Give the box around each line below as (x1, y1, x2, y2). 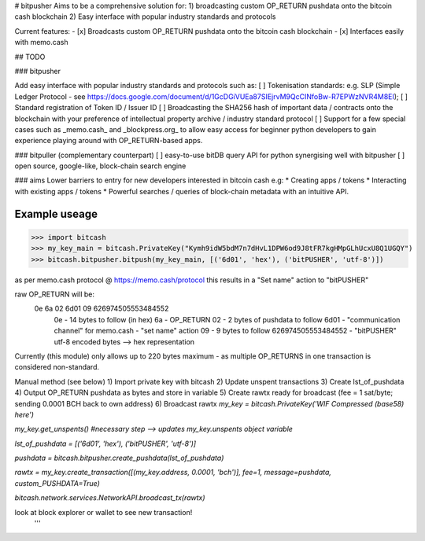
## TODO (14, 52, 46, 61)
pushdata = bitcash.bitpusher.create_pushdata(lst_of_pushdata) (14, 453, 224, 463)
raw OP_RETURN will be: (14, 289, 94, 299)
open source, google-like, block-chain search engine (14, 161, 187, 171)
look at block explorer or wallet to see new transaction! (14, 507, 193, 517)
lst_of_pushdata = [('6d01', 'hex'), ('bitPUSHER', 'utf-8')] (14, 439, 197, 448)
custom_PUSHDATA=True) (14, 478, 100, 488)
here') (14, 410, 35, 419)
